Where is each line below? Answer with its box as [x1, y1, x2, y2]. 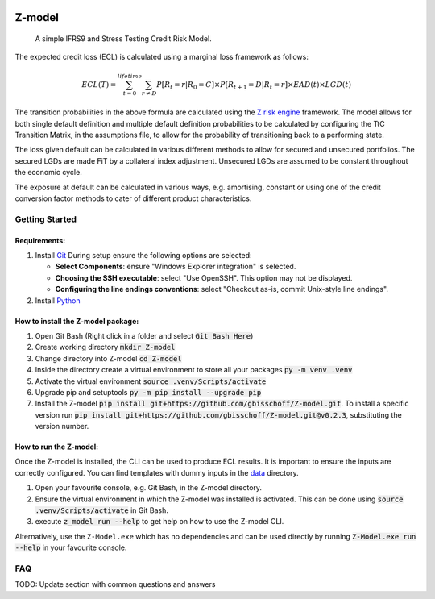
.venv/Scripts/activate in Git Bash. [35, 505, 169, 515]
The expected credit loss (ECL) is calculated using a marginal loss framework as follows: [14, 52, 309, 62]
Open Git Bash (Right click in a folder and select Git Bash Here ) [35, 331, 254, 340]
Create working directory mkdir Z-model [35, 343, 176, 352]
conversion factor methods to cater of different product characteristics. [14, 193, 252, 203]
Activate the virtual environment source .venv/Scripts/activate [35, 376, 267, 386]
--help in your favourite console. [14, 543, 127, 552]
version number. [35, 422, 89, 431]
